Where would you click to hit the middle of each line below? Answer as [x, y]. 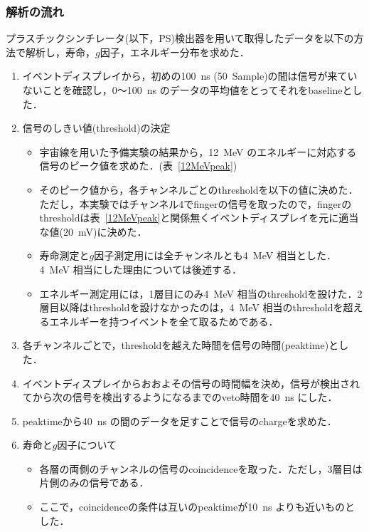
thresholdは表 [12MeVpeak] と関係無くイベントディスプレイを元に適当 [199, 218]
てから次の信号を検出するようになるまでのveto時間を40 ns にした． [180, 397]
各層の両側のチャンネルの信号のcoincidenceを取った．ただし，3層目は [201, 468]
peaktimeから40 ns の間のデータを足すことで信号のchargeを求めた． [180, 421]
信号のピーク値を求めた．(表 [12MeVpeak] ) [138, 166]
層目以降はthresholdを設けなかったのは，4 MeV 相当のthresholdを [191, 307]
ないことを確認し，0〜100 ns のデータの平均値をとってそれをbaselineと [187, 90]
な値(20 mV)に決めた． [93, 231]
